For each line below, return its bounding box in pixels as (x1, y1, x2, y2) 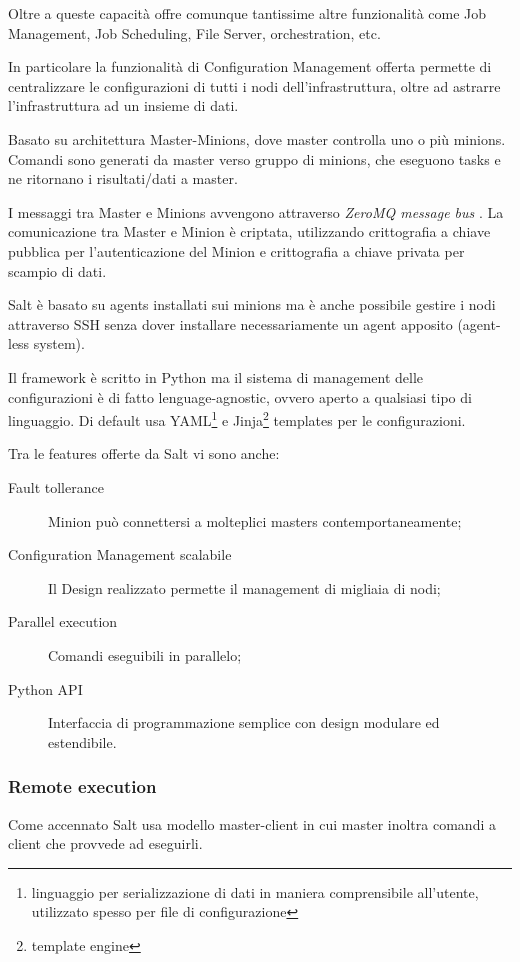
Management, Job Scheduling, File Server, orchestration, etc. (8, 22, 381, 43)
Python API (8, 678, 83, 699)
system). (33, 333, 85, 354)
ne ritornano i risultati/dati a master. (8, 168, 238, 189)
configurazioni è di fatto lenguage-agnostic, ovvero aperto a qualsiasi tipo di (8, 386, 472, 407)
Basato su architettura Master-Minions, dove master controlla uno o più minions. (8, 128, 506, 149)
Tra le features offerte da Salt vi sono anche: (8, 443, 280, 464)
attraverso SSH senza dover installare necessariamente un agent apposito (8, 313, 453, 334)
